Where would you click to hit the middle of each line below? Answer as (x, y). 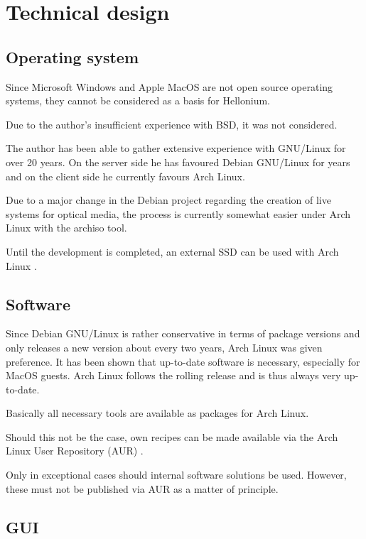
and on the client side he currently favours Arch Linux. (125, 176)
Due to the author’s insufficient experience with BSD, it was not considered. (172, 124)
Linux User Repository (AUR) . (75, 451)
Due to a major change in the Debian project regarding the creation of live (168, 200)
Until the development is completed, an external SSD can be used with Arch (172, 251)
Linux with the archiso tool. (66, 228)
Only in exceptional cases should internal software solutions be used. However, (176, 475)
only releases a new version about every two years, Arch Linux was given (164, 347)
